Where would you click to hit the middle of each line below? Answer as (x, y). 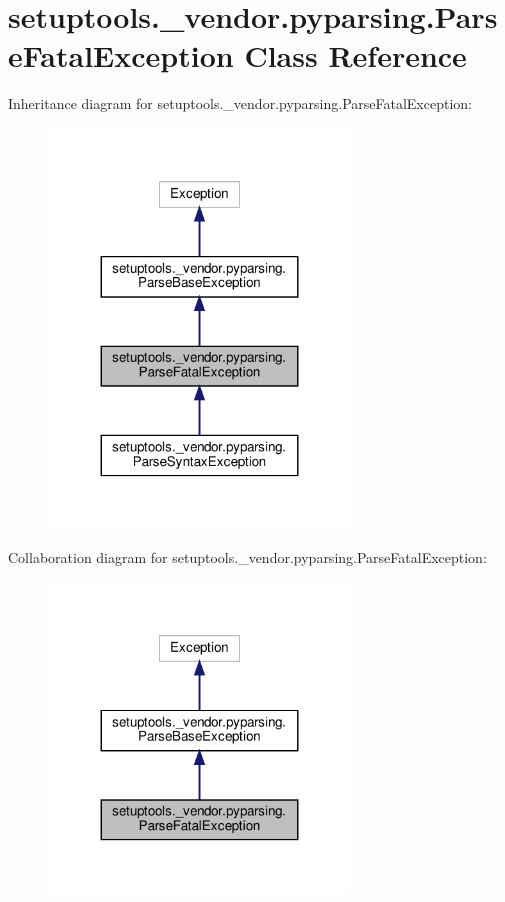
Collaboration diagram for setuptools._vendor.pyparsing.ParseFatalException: (247, 557)
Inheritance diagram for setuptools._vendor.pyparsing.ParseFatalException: (240, 103)
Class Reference (355, 55)
